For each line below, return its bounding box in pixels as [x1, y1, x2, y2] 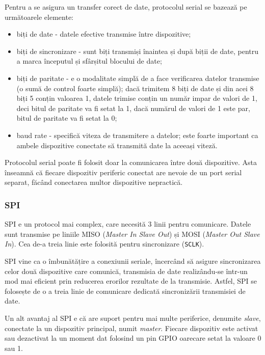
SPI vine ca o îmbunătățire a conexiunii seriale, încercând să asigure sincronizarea [5, 255, 261, 266]
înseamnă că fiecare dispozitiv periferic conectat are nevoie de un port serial [5, 167, 242, 177]
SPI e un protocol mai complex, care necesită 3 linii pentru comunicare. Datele [5, 219, 251, 229]
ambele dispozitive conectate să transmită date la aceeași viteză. [16, 140, 218, 150]
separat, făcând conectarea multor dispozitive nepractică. [5, 177, 183, 187]
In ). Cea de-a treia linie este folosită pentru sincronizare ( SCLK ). [5, 238, 204, 249]
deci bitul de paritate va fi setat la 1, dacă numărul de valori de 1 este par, [16, 102, 250, 113]
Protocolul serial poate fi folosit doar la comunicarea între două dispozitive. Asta [5, 157, 257, 168]
